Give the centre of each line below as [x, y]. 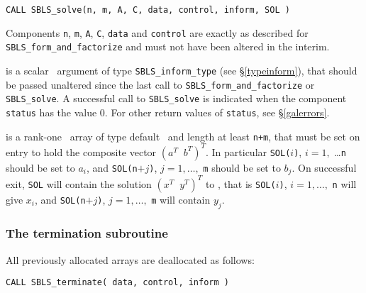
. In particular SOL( [248, 151]
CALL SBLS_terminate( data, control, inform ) [117, 283]
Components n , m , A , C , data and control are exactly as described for [157, 32]
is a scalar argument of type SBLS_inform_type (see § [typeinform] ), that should [182, 70]
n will [344, 183]
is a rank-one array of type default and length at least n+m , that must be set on [183, 136]
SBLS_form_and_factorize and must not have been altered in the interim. [168, 46]
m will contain [181, 199]
